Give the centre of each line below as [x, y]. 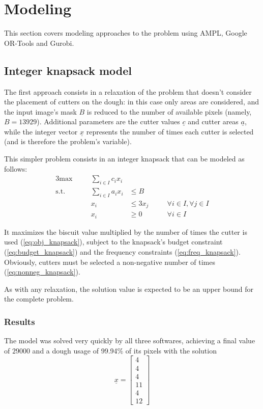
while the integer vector [41, 131]
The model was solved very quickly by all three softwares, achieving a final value [130, 340]
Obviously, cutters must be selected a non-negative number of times [110, 262]
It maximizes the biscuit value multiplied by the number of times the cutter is [126, 231]
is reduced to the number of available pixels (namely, [169, 111]
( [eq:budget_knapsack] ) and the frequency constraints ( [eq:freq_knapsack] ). [122, 252]
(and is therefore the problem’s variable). [68, 141]
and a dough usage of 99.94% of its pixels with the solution [124, 350]
